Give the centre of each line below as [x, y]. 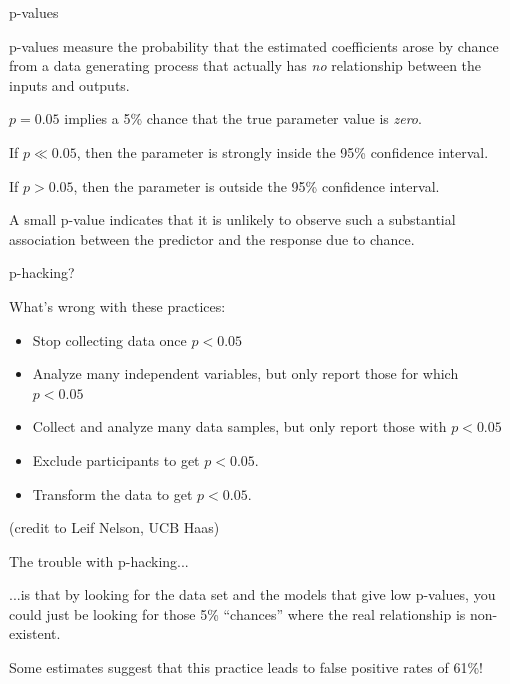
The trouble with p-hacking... [99, 560]
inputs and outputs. [69, 84]
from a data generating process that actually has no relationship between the [245, 65]
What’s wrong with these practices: [117, 305]
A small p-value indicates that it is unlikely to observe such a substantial [232, 219]
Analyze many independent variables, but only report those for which [245, 373]
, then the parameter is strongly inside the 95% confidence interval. [282, 151]
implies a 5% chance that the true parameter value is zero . [243, 118]
